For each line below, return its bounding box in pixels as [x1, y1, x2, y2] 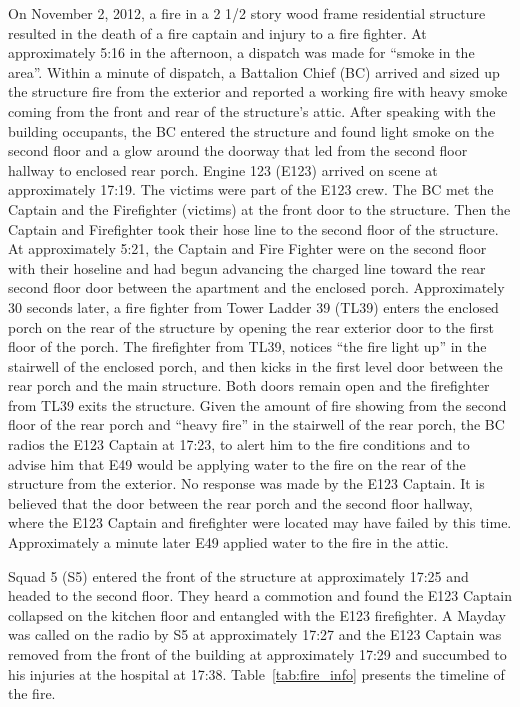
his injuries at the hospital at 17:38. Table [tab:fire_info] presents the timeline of [8, 663, 505, 684]
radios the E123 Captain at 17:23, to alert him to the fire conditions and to [8, 434, 470, 455]
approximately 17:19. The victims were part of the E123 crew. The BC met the [8, 179, 494, 200]
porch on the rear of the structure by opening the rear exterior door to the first [8, 316, 494, 337]
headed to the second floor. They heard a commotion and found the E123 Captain [8, 585, 512, 606]
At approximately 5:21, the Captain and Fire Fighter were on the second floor [8, 238, 487, 259]
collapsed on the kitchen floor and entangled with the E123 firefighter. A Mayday [8, 604, 506, 625]
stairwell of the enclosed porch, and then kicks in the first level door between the [8, 355, 503, 376]
